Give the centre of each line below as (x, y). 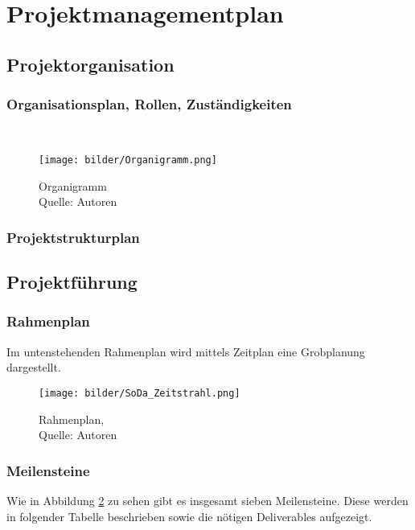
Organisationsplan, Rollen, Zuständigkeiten (149, 104)
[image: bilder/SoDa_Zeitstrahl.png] (140, 393)
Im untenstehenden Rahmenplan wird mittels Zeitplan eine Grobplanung (186, 351)
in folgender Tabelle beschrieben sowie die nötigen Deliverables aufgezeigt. (189, 516)
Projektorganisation (90, 64)
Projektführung (72, 282)
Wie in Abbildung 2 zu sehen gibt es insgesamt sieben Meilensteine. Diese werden (207, 500)
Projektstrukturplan (73, 237)
